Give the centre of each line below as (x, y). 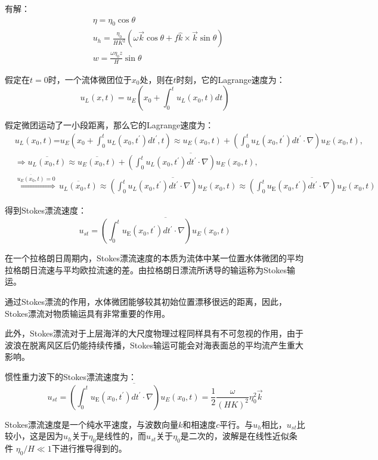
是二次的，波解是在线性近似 (235, 436)
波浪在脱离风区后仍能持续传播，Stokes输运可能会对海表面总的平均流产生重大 (154, 345)
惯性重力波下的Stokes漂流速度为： (71, 376)
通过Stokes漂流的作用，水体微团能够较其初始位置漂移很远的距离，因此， (146, 302)
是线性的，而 (121, 436)
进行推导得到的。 (93, 448)
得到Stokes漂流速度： (46, 210)
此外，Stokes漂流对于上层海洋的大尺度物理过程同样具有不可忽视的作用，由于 (154, 333)
